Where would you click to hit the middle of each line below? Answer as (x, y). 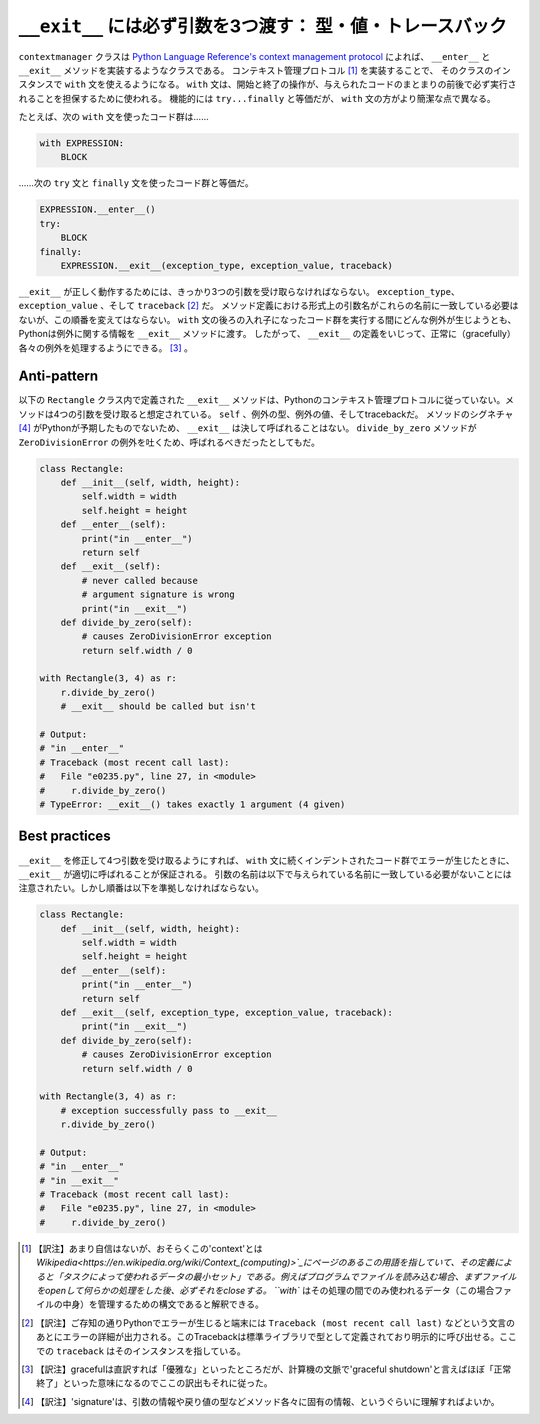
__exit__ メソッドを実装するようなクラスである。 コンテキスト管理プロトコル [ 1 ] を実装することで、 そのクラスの (256, 70)
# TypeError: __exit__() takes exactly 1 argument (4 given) (192, 804)
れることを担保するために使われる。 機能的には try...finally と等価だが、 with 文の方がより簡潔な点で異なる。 (257, 98)
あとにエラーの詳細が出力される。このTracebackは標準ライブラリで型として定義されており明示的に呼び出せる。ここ (276, 1337)
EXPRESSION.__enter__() (98, 209)
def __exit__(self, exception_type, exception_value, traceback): (227, 1012)
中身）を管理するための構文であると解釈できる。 (163, 1304)
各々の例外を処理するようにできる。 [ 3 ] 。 (106, 347)
